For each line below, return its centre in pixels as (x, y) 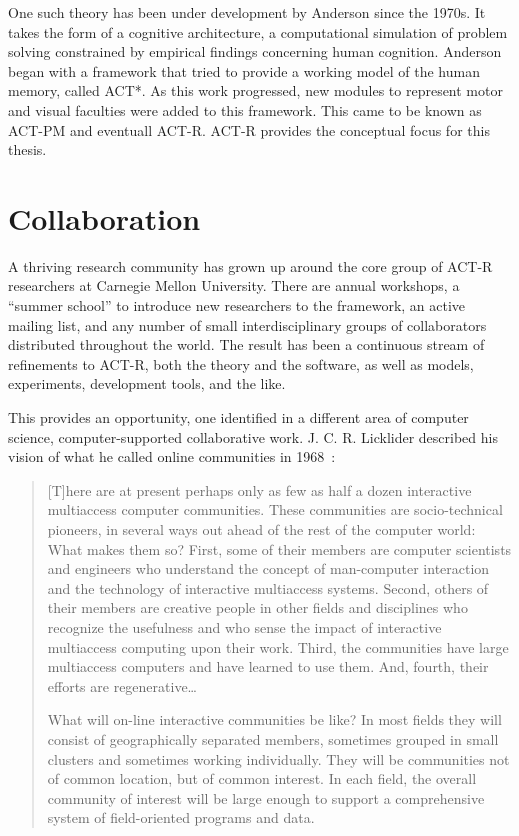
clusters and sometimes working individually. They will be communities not (278, 758)
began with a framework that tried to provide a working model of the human (244, 70)
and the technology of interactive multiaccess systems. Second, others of (268, 587)
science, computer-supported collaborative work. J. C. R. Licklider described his (253, 436)
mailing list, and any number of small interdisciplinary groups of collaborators (247, 324)
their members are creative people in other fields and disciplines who (257, 607)
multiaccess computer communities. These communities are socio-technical (275, 509)
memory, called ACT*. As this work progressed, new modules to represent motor (255, 90)
